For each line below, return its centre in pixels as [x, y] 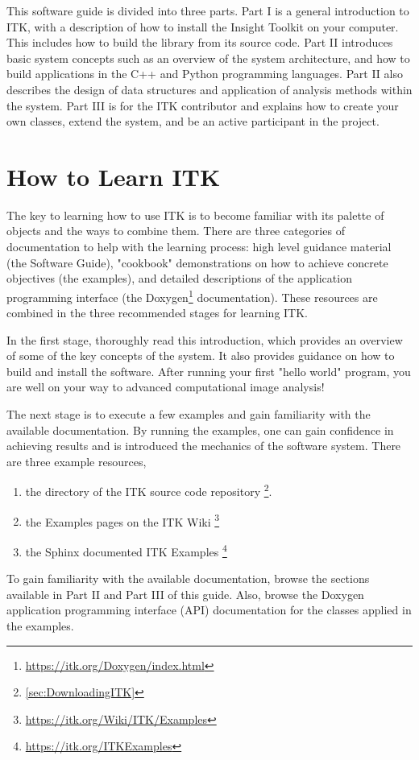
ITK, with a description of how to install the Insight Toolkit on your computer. [203, 26]
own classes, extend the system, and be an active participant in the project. [193, 121]
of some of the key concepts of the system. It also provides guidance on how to [201, 355]
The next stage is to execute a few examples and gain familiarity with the [189, 414]
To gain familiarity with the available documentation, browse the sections [188, 578]
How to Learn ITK [114, 176]
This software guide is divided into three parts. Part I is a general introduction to [208, 10]
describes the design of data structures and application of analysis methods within [209, 89]
